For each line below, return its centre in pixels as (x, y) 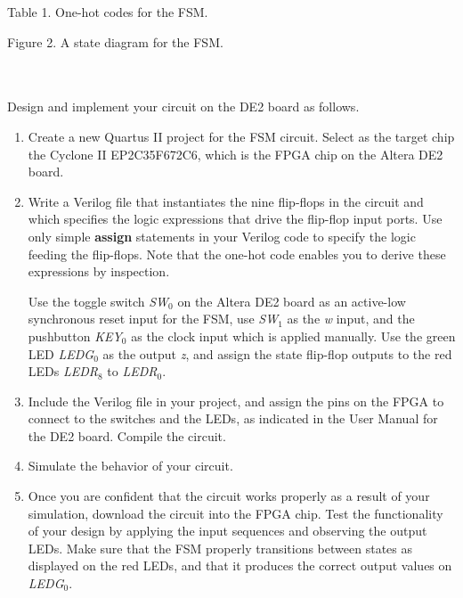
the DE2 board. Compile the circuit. (127, 435)
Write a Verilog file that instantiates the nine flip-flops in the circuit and (226, 201)
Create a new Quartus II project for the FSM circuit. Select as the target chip (241, 136)
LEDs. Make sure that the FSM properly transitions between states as (220, 548)
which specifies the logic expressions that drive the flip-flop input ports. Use (235, 219)
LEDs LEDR (63, 371)
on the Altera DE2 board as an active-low (292, 301)
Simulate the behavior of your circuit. (130, 466)
